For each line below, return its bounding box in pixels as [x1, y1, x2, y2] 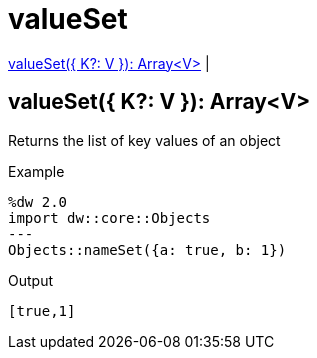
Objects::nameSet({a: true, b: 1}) [8, 241, 287, 258]
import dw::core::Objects [8, 209, 211, 226]
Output [8, 271, 53, 289]
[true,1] [8, 302, 76, 319]
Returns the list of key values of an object [8, 131, 281, 149]
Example [8, 162, 65, 180]
